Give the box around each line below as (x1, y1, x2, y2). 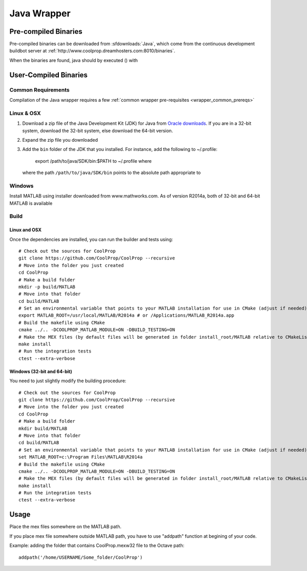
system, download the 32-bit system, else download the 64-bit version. (22, 127, 173, 134)
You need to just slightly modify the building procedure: (9, 378, 126, 384)
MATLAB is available (9, 200, 53, 206)
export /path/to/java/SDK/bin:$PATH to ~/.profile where (35, 158, 152, 164)
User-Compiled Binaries (9, 71, 88, 79)
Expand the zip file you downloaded (22, 137, 98, 143)
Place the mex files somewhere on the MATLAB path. (9, 523, 122, 530)
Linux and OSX (9, 227, 42, 233)
